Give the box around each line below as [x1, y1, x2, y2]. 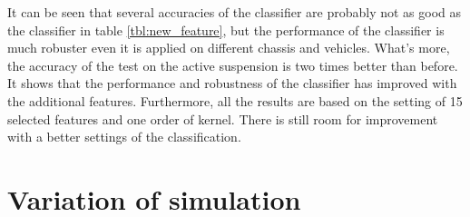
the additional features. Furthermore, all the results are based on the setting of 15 [7, 91, 463, 110]
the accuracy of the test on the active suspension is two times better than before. [7, 55, 458, 74]
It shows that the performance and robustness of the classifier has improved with [7, 74, 457, 93]
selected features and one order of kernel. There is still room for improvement [7, 109, 438, 128]
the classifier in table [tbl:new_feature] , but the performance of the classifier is [7, 20, 445, 39]
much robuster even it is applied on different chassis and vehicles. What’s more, [7, 38, 450, 57]
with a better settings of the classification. [7, 127, 241, 146]
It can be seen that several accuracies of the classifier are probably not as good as [7, 3, 462, 21]
